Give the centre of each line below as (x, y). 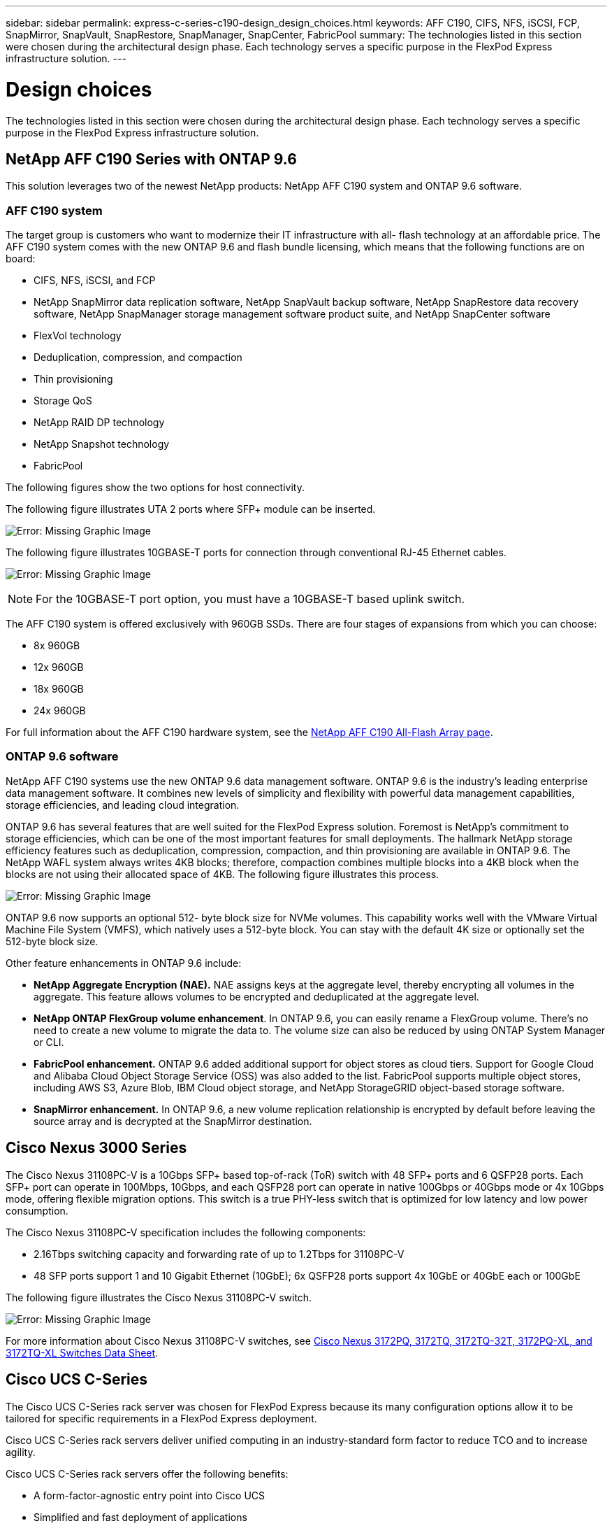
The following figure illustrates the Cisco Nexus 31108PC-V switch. (159, 1297)
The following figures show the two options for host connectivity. (155, 488)
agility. (21, 1452)
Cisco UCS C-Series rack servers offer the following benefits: (147, 1473)
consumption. (37, 1210)
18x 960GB (59, 689)
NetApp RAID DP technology (99, 423)
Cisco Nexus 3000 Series (96, 1148)
